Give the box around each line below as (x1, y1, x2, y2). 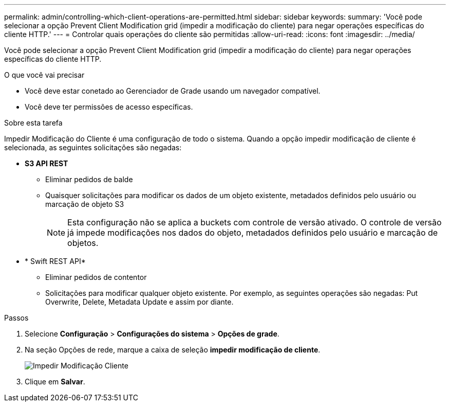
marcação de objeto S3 (45, 200, 124, 208)
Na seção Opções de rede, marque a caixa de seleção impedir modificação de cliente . (25, 345, 321, 354)
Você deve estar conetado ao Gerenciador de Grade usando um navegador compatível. (25, 86, 321, 95)
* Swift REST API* (25, 257, 86, 266)
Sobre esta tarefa (4, 118, 63, 127)
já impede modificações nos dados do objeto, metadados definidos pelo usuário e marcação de (67, 227, 438, 238)
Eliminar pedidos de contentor (45, 273, 147, 281)
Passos (4, 313, 29, 322)
